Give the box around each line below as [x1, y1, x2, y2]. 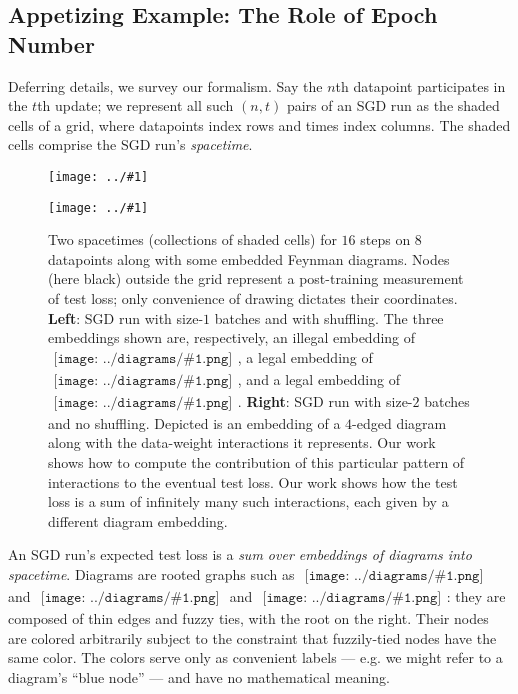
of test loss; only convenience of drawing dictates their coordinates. [48, 288, 458, 309]
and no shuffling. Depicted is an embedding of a [48, 412, 341, 433]
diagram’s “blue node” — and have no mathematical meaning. [8, 666, 391, 687]
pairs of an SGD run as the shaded [286, 95, 500, 116]
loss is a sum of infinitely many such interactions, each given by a [48, 491, 449, 512]
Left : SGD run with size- [48, 307, 204, 328]
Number [8, 28, 95, 59]
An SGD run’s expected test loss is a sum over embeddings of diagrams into [8, 544, 472, 565]
